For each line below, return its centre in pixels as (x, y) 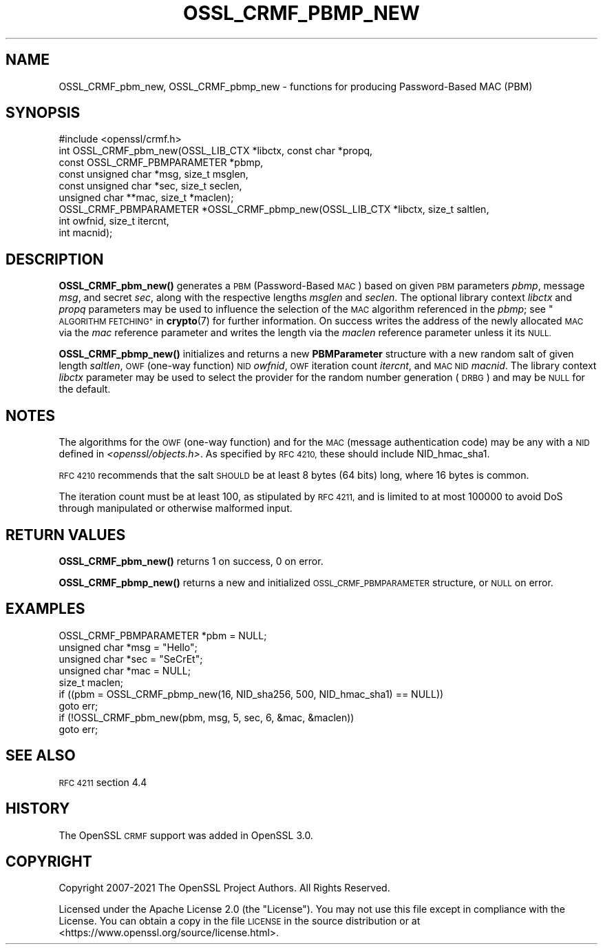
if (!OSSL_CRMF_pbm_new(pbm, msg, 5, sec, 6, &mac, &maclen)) (207, 717)
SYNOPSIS (43, 113)
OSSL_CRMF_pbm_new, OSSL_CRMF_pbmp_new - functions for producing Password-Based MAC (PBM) (296, 86)
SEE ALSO (41, 756)
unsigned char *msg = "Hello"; (128, 647)
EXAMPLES (45, 609)
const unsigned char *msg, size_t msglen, (154, 174)
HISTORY (38, 809)
